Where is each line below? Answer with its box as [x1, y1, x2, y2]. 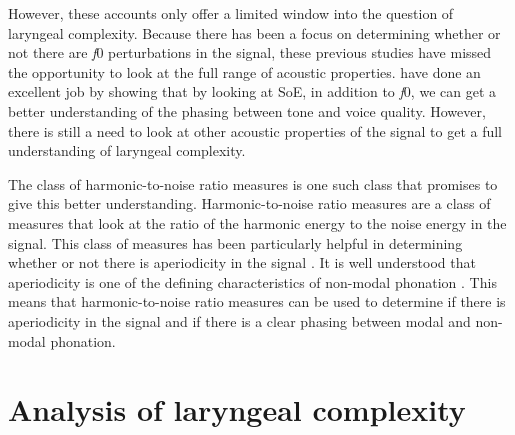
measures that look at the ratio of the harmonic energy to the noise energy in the [8, 212, 507, 233]
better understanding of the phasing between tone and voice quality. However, [8, 100, 486, 121]
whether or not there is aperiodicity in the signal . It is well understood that [8, 252, 476, 273]
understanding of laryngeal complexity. [8, 140, 246, 161]
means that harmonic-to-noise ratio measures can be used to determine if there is [8, 291, 506, 312]
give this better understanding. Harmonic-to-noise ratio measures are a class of [8, 193, 491, 214]
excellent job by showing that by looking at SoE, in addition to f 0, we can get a [8, 81, 496, 102]
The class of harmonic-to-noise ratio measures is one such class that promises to [8, 173, 498, 194]
